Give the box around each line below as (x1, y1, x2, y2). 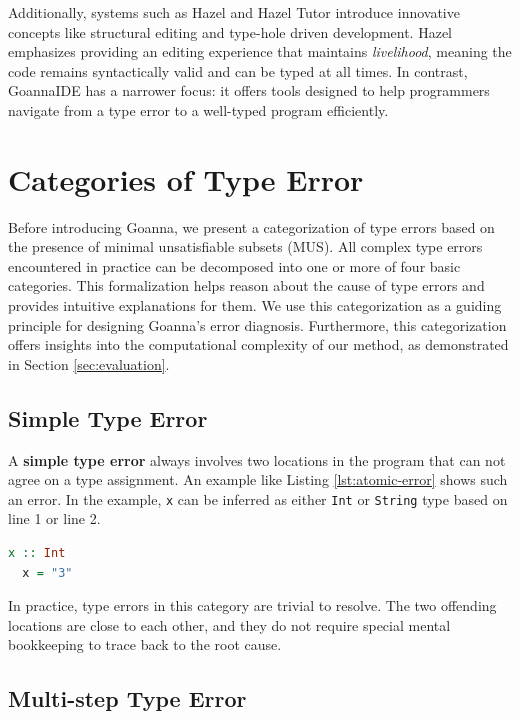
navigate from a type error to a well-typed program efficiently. (8, 99, 389, 120)
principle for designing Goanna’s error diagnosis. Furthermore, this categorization (8, 314, 507, 335)
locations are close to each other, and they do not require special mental (8, 614, 451, 635)
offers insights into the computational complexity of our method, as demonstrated (8, 334, 509, 355)
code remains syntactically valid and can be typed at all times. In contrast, (8, 60, 468, 81)
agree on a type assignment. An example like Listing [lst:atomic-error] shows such (8, 469, 508, 490)
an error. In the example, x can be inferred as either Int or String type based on (8, 488, 508, 509)
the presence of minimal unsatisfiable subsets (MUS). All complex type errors (8, 236, 483, 257)
